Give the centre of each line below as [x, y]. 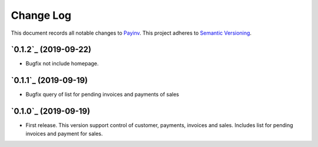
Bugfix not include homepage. [62, 64]
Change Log [41, 15]
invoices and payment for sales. [64, 133]
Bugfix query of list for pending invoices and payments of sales [102, 95]
